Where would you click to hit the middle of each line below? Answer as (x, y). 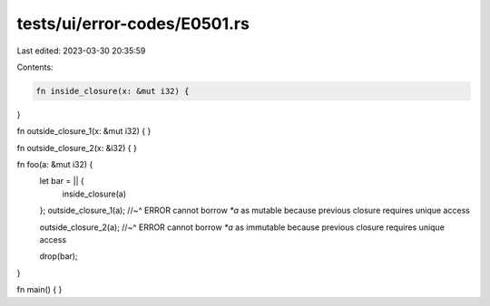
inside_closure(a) (94, 194)
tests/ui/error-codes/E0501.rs (133, 24)
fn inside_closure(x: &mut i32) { (113, 91)
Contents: (35, 67)
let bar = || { (62, 181)
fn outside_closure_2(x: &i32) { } (77, 148)
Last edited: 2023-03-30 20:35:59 (81, 51)
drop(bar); (59, 256)
